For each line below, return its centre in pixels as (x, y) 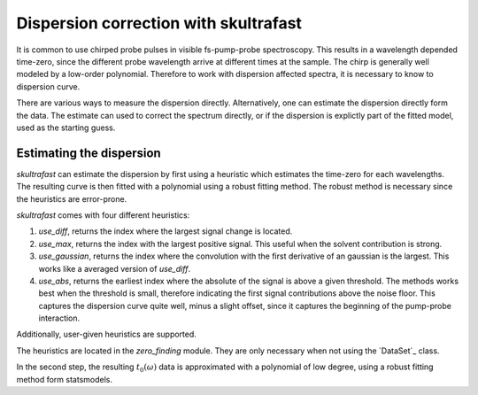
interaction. (59, 318)
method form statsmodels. (64, 379)
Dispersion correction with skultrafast (159, 23)
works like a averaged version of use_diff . (114, 268)
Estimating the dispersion (89, 153)
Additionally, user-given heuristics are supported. (106, 334)
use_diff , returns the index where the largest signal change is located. (166, 231)
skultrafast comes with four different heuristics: (103, 215)
